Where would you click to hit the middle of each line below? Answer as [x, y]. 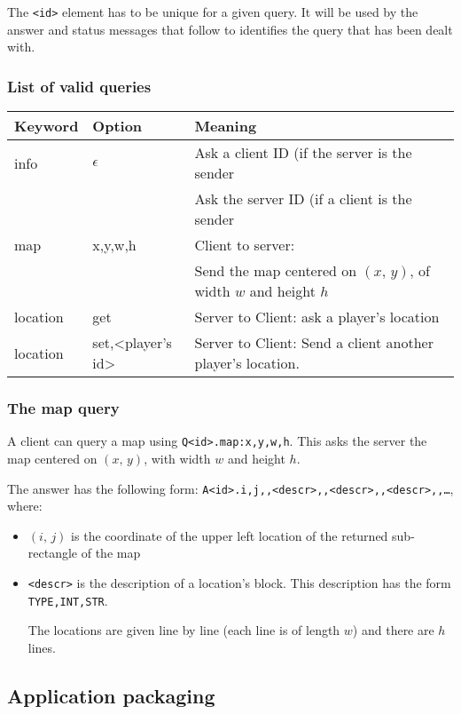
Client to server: [245, 245]
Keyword [47, 126]
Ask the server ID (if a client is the [303, 199]
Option [117, 126]
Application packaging [111, 695]
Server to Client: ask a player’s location [317, 317]
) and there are [393, 630]
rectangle [53, 553]
